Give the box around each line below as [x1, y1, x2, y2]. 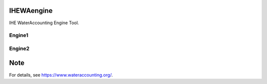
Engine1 [9, 32, 29, 39]
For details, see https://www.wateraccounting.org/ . [9, 72, 113, 78]
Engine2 [9, 45, 30, 52]
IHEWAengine [9, 6, 53, 15]
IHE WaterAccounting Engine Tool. [9, 20, 79, 26]
